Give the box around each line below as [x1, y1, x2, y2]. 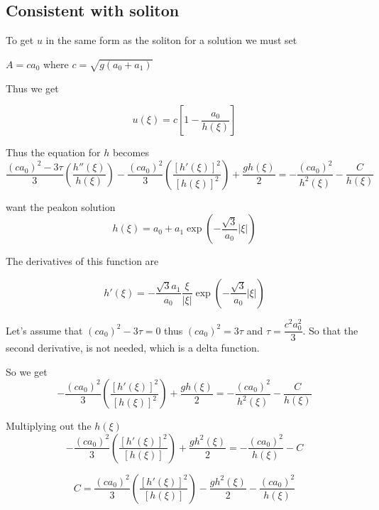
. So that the [302, 322, 358, 337]
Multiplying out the [6, 418, 92, 433]
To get [6, 33, 34, 48]
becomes [112, 145, 149, 160]
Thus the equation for [6, 145, 101, 160]
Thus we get [6, 80, 59, 95]
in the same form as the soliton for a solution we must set [45, 33, 297, 48]
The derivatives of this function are [6, 254, 159, 268]
